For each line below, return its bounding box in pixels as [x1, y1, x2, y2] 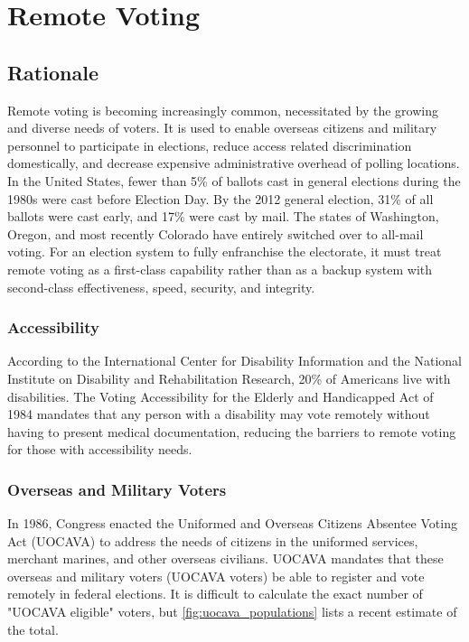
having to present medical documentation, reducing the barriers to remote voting [7, 422, 456, 441]
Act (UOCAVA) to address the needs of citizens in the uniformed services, [7, 531, 418, 550]
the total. [7, 619, 59, 638]
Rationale [7, 58, 98, 86]
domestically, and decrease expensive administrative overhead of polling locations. [7, 154, 460, 172]
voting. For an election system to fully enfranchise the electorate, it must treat [7, 242, 442, 261]
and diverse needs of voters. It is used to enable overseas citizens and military [7, 118, 437, 137]
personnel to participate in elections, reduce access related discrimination [7, 135, 412, 154]
